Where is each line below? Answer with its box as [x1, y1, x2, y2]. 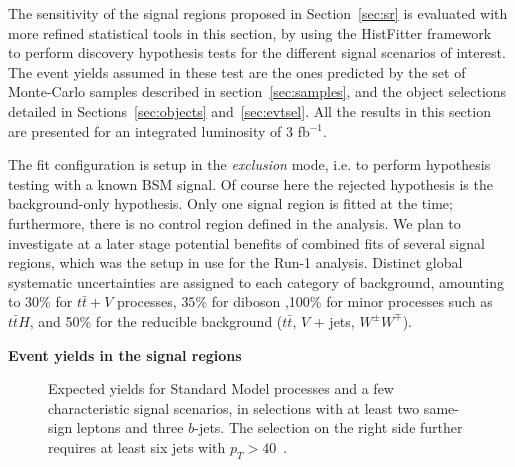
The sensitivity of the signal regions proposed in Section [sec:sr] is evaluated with [8, 3, 508, 23]
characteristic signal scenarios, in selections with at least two [48, 397, 420, 418]
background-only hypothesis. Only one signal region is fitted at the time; [8, 193, 453, 214]
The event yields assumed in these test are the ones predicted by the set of [8, 61, 466, 82]
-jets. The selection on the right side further [194, 417, 463, 438]
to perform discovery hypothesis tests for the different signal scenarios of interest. [8, 42, 506, 63]
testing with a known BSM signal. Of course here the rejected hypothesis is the [8, 173, 493, 194]
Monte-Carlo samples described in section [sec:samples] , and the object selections [8, 81, 507, 102]
